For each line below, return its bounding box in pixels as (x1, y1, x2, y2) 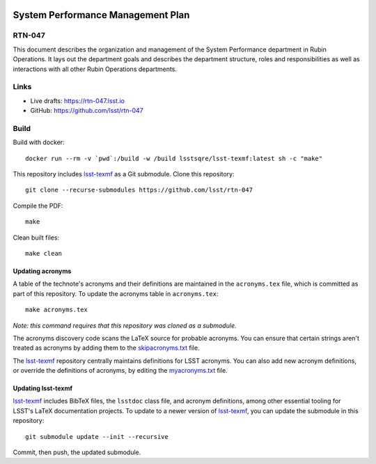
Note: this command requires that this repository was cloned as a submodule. (13, 321, 237, 330)
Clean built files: (13, 233, 59, 242)
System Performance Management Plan (13, 9, 190, 21)
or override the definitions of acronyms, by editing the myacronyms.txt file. (13, 366, 228, 375)
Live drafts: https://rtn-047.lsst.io (30, 96, 125, 105)
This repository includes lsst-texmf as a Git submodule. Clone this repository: (13, 170, 235, 178)
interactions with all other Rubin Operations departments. (13, 65, 178, 73)
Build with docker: (13, 138, 65, 146)
